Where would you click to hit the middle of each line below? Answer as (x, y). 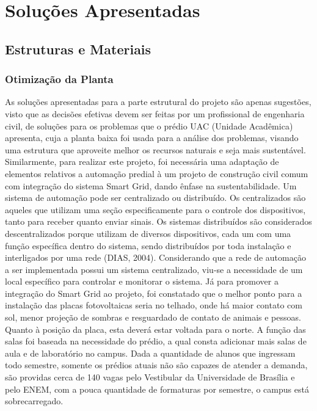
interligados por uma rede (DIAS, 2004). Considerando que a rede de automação (155, 257)
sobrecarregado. (34, 401)
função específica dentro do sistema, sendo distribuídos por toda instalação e (148, 245)
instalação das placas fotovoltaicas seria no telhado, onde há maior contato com (154, 305)
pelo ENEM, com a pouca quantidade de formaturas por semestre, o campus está (157, 389)
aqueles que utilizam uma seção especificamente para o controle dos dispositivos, (155, 209)
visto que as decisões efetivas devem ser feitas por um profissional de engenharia (155, 113)
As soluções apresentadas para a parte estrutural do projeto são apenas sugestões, (158, 102)
